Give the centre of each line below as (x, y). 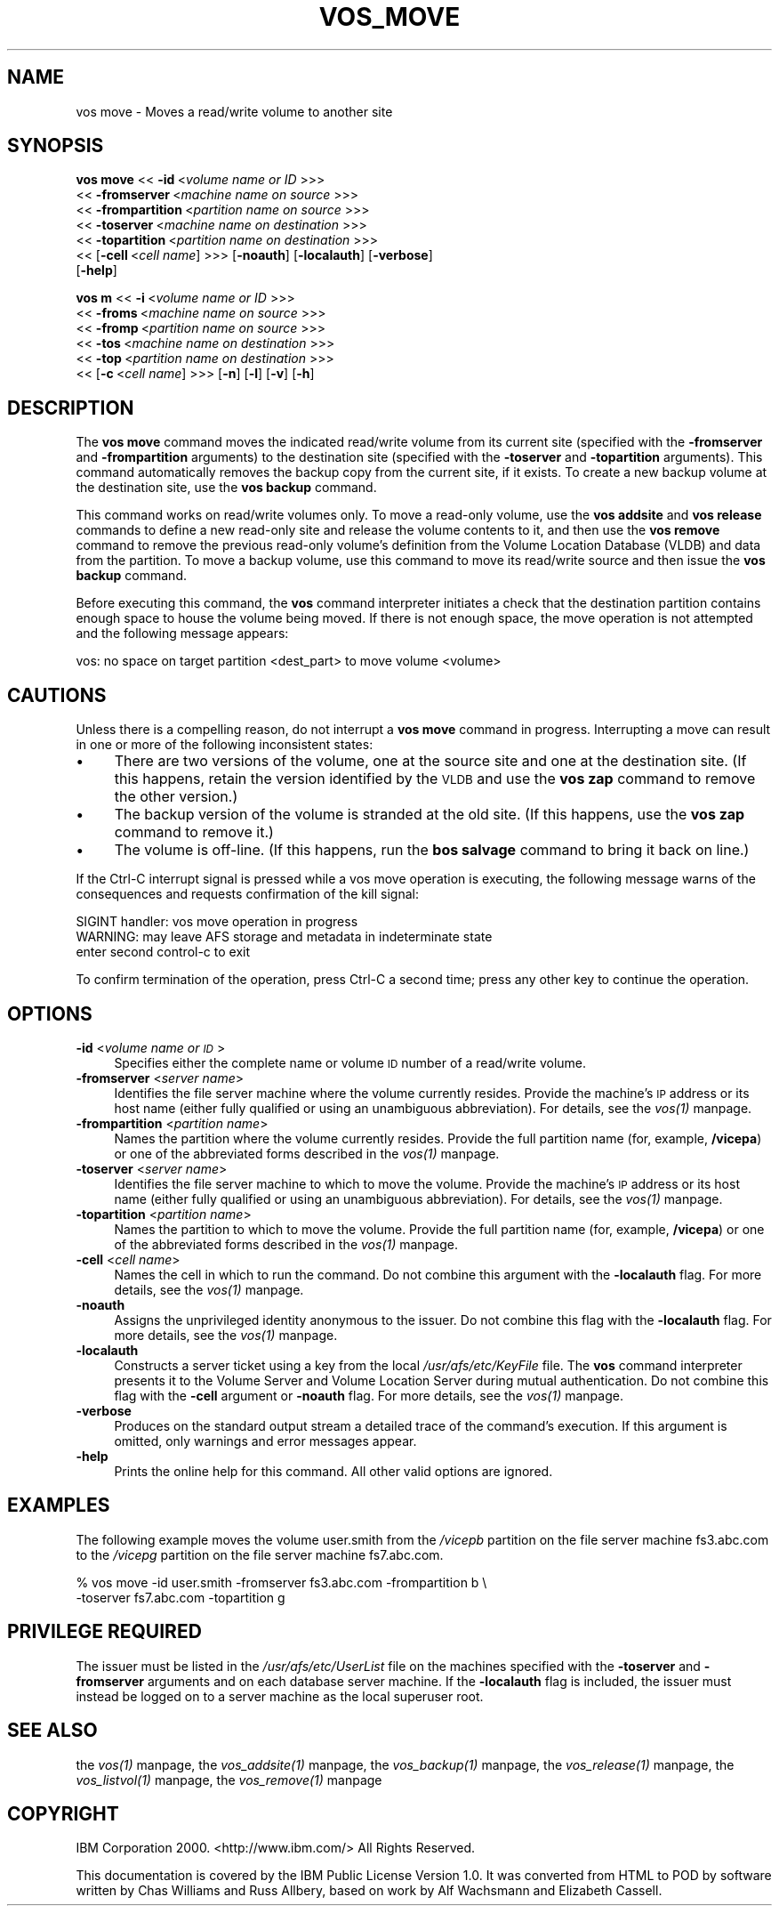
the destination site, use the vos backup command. (226, 488)
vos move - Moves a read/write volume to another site (234, 111)
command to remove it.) (194, 832)
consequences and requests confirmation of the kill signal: (248, 894)
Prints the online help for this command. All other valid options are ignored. (333, 1471)
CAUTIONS (57, 695)
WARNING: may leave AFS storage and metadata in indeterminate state (284, 937)
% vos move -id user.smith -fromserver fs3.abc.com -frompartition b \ (281, 1582)
